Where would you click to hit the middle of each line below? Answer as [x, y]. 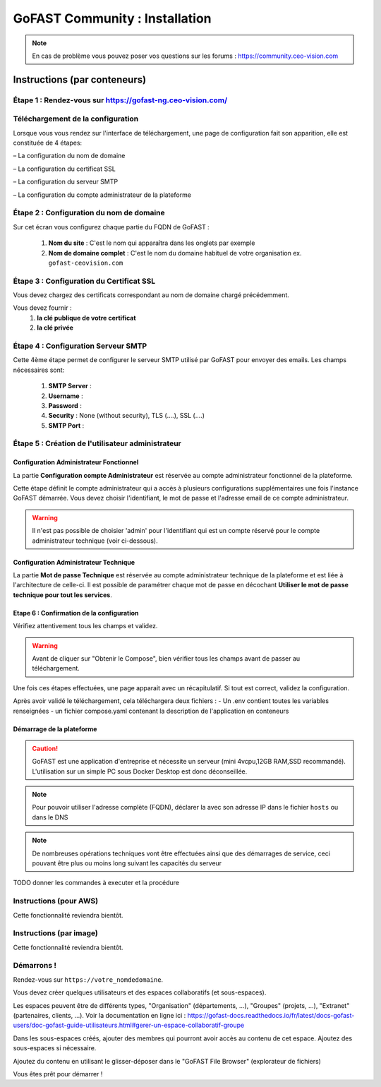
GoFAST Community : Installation [112, 18]
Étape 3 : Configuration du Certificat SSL [84, 281]
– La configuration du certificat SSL [64, 169]
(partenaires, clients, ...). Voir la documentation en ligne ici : [99, 1016]
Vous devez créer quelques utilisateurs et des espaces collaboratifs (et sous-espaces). [140, 992]
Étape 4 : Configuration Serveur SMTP [80, 346]
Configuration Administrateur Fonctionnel [76, 462]
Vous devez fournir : [42, 308]
